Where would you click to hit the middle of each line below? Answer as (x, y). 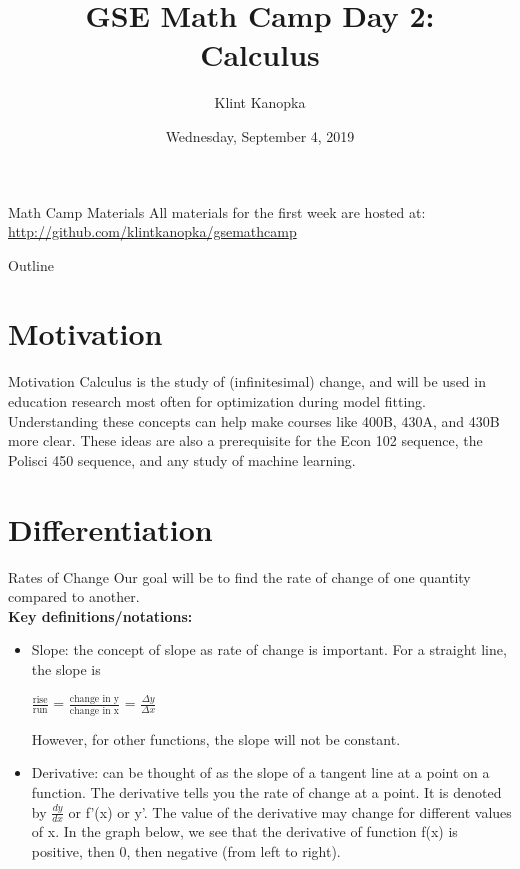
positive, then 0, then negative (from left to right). (186, 850)
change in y (94, 699)
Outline (31, 264)
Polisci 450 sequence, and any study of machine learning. (182, 459)
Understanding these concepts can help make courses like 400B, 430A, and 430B (254, 420)
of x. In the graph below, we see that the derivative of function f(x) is (244, 831)
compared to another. (74, 596)
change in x (94, 710)
